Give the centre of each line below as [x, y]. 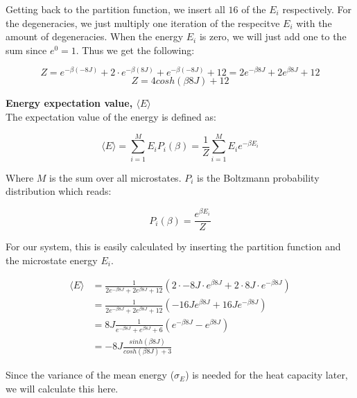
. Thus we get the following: [135, 50]
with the [314, 23]
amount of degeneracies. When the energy [95, 36]
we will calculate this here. [62, 389]
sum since [26, 50]
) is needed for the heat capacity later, [267, 375]
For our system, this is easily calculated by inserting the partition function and [173, 246]
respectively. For [317, 9]
